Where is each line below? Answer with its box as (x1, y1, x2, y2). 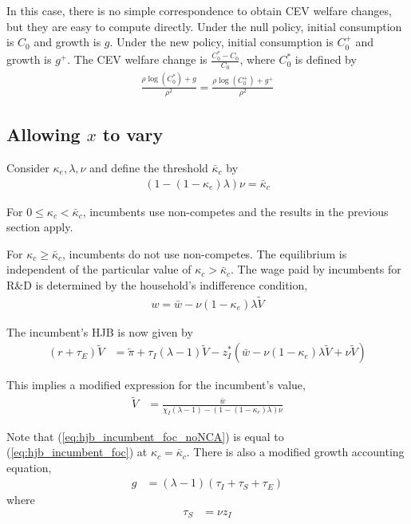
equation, (6, 459, 52, 475)
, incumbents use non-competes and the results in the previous (82, 203, 389, 219)
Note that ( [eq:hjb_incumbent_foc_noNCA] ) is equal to (6, 427, 284, 444)
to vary (102, 122, 164, 147)
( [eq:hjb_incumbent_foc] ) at (6, 443, 148, 460)
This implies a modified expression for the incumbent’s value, (6, 376, 306, 393)
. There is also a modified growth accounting (186, 443, 405, 460)
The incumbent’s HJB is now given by (6, 323, 193, 340)
